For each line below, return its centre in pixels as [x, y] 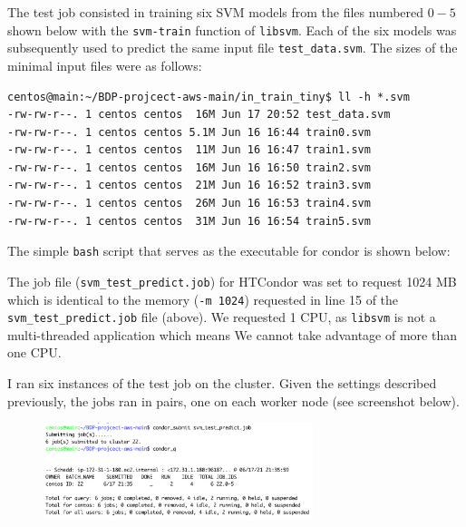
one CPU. [34, 352]
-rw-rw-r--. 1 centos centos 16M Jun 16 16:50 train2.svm [189, 167]
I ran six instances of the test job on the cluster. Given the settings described [222, 383]
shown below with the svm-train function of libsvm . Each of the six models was [232, 29]
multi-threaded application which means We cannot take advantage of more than [232, 334]
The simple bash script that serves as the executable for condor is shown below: [229, 251]
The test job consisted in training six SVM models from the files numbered [216, 12]
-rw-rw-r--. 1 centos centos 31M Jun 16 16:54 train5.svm [189, 221]
